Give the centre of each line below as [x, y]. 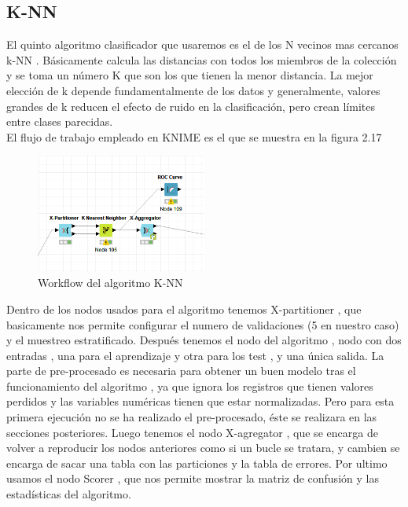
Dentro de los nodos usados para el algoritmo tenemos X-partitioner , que [184, 309]
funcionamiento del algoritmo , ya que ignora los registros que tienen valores [190, 386]
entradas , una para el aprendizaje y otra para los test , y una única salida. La [195, 355]
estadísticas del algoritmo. [69, 494]
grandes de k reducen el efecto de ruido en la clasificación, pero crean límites [191, 106]
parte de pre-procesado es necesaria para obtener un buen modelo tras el [181, 371]
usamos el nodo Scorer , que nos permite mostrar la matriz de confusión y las [193, 478]
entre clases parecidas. [60, 121]
